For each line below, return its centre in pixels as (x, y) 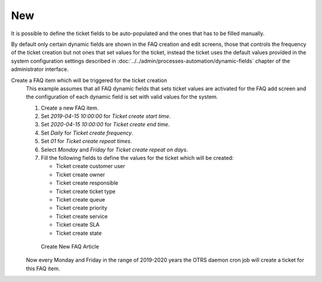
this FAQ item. (43, 268)
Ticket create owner (80, 174)
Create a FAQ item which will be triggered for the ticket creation (89, 80)
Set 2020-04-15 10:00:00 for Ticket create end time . (105, 125)
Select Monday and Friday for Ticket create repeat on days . (114, 150)
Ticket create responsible (87, 183)
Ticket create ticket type (86, 191)
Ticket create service (82, 216)
